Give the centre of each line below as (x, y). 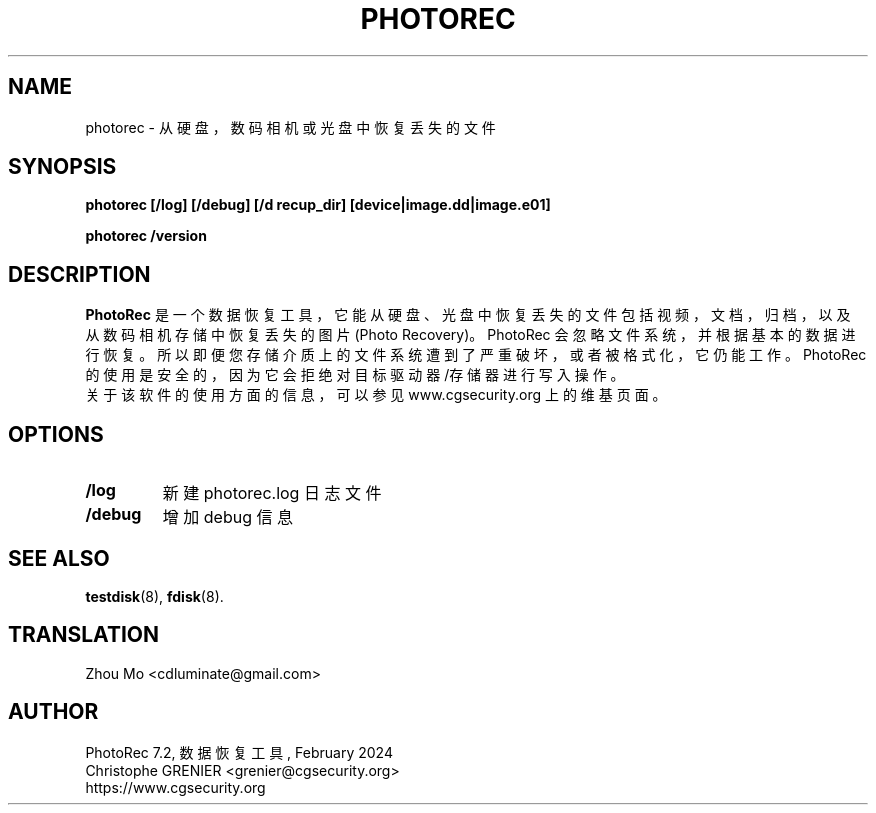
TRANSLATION (84, 635)
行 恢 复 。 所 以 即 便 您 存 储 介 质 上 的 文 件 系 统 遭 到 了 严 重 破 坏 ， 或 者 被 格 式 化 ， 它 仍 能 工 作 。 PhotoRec (476, 355)
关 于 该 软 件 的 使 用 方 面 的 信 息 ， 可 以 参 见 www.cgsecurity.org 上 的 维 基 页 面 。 (376, 395)
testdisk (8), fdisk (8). (154, 596)
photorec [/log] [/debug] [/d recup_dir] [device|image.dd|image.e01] (318, 205)
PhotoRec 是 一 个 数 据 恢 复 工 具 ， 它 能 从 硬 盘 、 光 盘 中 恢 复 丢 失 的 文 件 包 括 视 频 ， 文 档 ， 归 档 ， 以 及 (468, 315)
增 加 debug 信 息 (227, 517)
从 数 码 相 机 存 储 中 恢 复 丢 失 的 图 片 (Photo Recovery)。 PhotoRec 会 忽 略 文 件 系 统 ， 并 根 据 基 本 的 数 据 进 (470, 335)
